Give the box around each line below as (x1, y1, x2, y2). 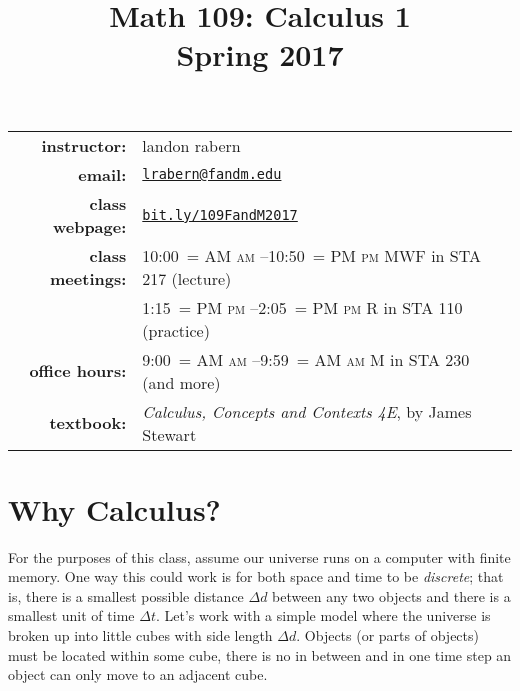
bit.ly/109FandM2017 (142, 206, 298, 223)
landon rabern (142, 133, 241, 157)
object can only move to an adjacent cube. (8, 664, 268, 685)
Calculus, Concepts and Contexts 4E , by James (142, 399, 472, 423)
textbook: (49, 411, 127, 435)
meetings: (50, 266, 127, 290)
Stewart (142, 422, 197, 446)
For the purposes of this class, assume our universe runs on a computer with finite (8, 546, 511, 567)
